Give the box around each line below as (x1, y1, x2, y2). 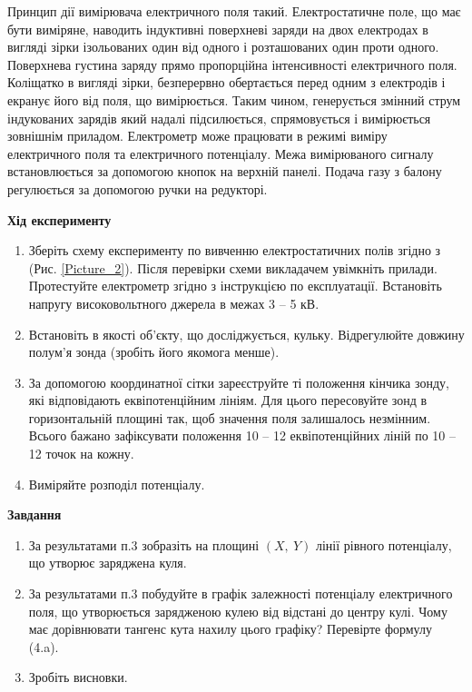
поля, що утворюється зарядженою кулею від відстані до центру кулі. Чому (28, 601, 447, 620)
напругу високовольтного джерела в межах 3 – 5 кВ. (28, 293, 320, 312)
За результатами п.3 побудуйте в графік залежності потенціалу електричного (28, 584, 453, 603)
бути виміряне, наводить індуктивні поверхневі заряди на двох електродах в (7, 19, 428, 38)
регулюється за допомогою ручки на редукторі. (7, 179, 268, 198)
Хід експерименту (7, 210, 112, 229)
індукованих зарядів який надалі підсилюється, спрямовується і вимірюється (7, 108, 431, 127)
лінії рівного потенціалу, (315, 535, 452, 554)
